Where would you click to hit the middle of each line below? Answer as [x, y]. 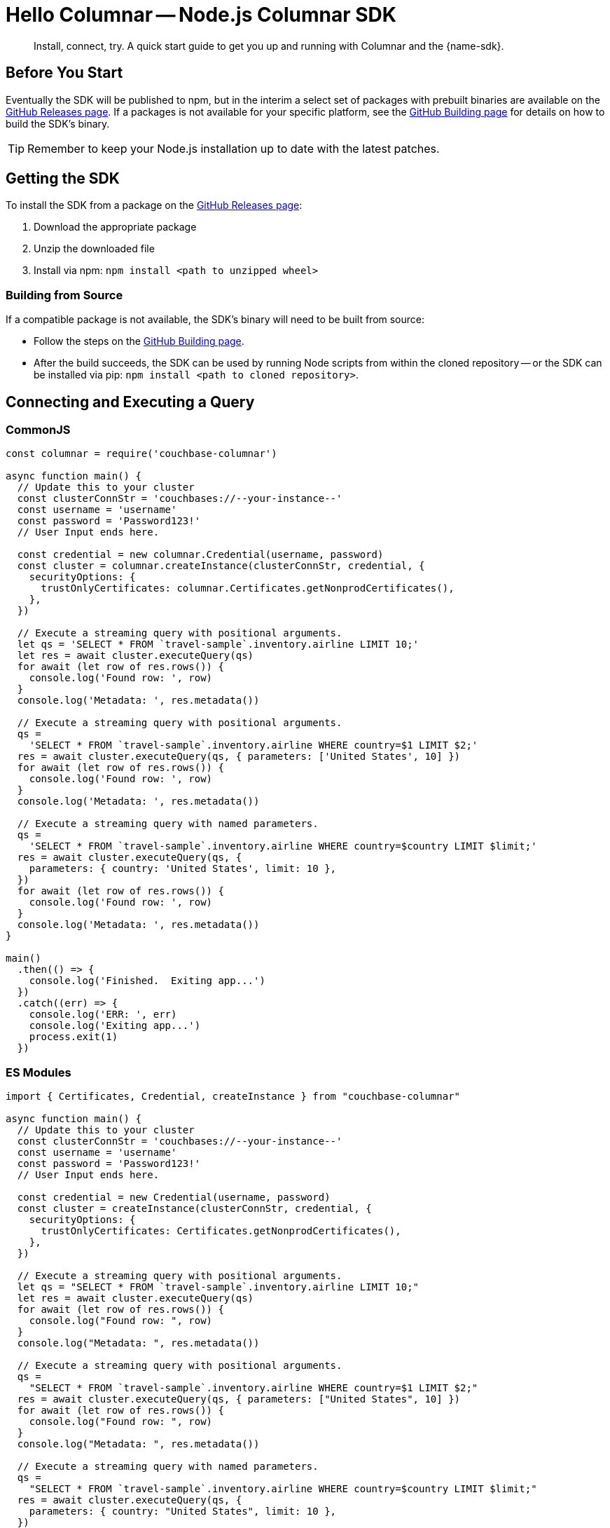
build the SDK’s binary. [58, 123]
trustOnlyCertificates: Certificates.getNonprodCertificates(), [221, 1231]
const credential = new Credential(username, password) [174, 1198]
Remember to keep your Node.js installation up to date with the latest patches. [234, 148]
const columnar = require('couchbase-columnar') [141, 454]
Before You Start [64, 73]
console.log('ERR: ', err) [103, 1015]
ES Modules [39, 1072]
